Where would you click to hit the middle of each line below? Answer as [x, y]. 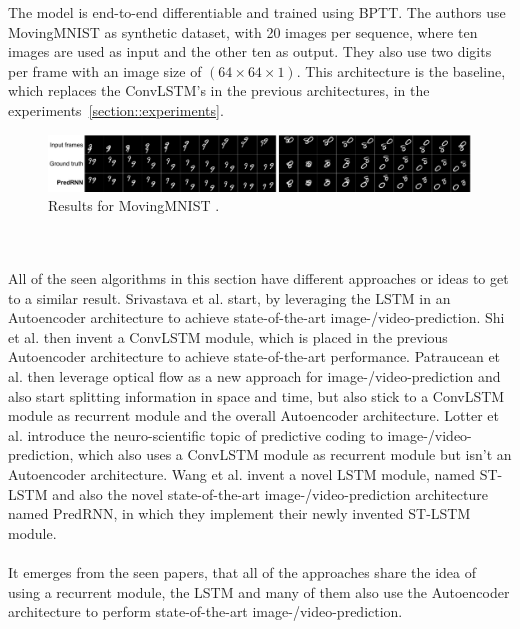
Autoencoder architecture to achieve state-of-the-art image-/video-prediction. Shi [256, 317]
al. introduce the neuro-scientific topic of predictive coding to [195, 434]
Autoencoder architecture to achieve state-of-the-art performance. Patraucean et [254, 356]
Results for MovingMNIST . [134, 205]
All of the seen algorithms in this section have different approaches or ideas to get [258, 278]
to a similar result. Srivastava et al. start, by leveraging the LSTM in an [229, 297]
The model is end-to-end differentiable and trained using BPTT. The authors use [257, 12]
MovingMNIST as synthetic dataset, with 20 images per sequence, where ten [243, 31]
